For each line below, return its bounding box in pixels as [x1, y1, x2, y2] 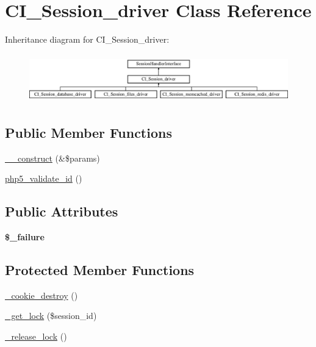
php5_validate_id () [5, 172, 82, 185]
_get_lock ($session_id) [5, 309, 97, 322]
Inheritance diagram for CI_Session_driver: [5, 33, 170, 46]
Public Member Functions [5, 123, 172, 141]
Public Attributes [5, 202, 118, 221]
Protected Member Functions [5, 260, 195, 279]
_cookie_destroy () [5, 288, 78, 301]
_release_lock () [5, 330, 67, 343]
